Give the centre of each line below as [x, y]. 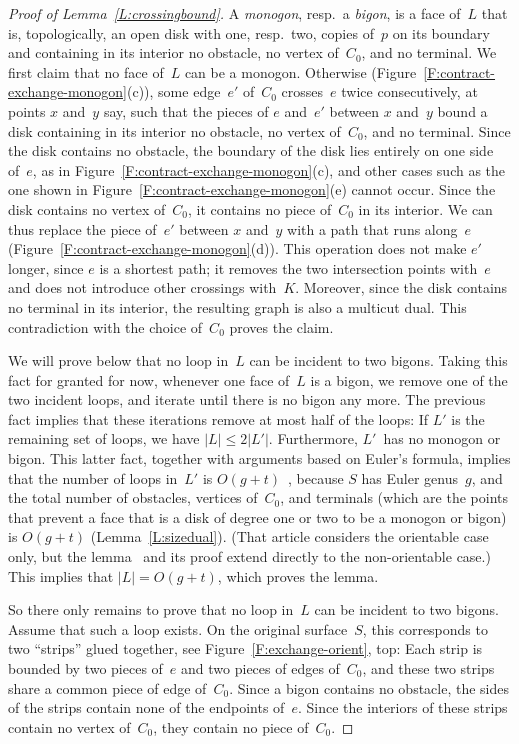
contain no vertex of [69, 726]
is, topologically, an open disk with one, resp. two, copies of [191, 32]
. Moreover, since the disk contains [401, 287]
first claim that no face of [86, 71]
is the [468, 418]
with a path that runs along [372, 228]
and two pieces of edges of [260, 668]
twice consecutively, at [409, 91]
